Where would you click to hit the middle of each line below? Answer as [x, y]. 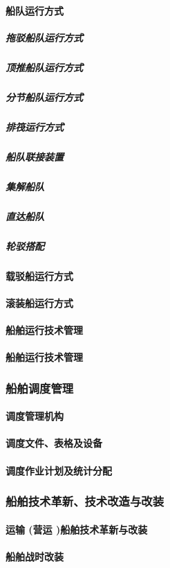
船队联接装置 [35, 156]
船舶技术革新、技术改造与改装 [85, 501]
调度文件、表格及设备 [54, 443]
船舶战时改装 [35, 556]
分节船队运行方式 [44, 97]
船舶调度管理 [40, 388]
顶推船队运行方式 [44, 67]
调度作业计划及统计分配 [59, 470]
